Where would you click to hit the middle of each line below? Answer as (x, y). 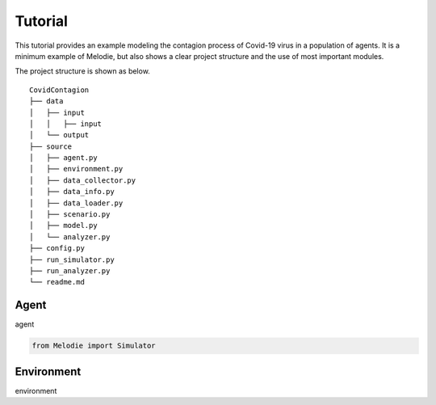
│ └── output (59, 135)
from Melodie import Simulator (94, 346)
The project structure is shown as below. (83, 71)
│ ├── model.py (63, 226)
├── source (51, 146)
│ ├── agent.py (63, 158)
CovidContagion (59, 90)
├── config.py (57, 248)
